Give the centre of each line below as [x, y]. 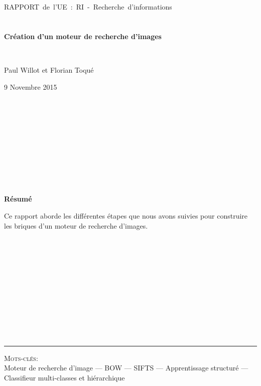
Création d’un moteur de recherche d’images [83, 36]
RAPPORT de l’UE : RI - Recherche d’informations [88, 6]
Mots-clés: [21, 358]
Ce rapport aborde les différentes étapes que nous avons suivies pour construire [126, 216]
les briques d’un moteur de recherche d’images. [76, 225]
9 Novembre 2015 [31, 86]
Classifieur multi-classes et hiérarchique [64, 377]
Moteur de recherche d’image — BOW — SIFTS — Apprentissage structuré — [126, 368]
